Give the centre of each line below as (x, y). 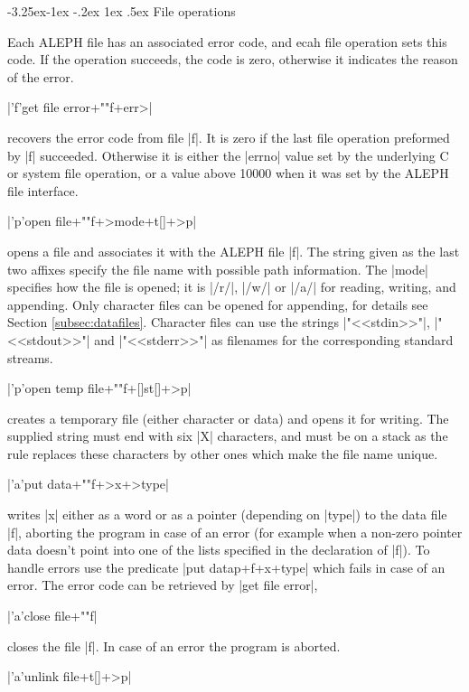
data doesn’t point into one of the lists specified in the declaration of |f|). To (219, 550)
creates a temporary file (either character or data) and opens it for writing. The (228, 418)
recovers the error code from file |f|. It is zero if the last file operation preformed (229, 137)
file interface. (43, 190)
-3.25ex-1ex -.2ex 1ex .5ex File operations (122, 11)
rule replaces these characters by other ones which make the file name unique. (223, 453)
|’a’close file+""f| (52, 616)
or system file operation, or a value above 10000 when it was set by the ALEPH (228, 173)
